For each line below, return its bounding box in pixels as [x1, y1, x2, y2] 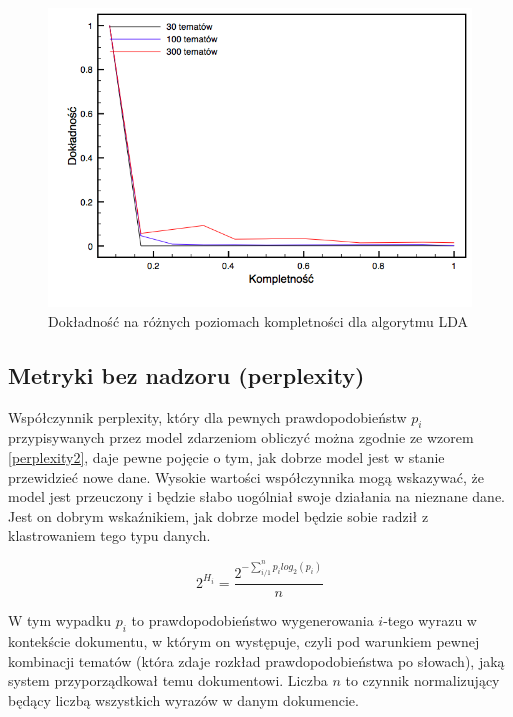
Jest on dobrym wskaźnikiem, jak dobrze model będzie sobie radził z [8, 505, 429, 526]
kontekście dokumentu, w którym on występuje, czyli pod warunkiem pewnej [8, 630, 480, 651]
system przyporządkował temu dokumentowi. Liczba [8, 670, 328, 691]
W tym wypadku [8, 610, 112, 631]
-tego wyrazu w [383, 610, 477, 631]
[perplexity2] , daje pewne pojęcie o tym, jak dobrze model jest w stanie [8, 447, 445, 468]
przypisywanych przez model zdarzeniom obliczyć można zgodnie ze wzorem [8, 427, 474, 448]
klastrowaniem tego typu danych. [8, 525, 211, 546]
